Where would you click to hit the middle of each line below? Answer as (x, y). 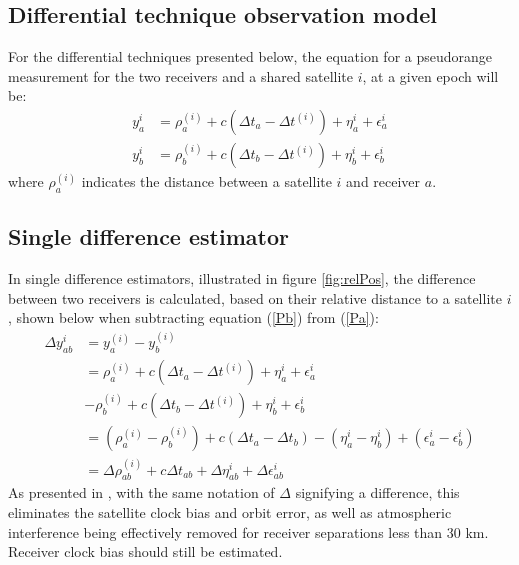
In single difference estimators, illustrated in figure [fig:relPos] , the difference (242, 278)
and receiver (383, 181)
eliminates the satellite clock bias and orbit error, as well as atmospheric (230, 512)
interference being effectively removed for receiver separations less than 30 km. (248, 531)
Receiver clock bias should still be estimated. (145, 551)
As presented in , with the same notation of (141, 492)
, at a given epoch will (430, 75)
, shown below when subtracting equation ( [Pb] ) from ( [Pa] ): (193, 317)
